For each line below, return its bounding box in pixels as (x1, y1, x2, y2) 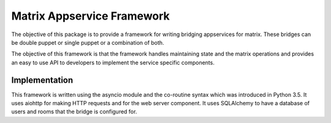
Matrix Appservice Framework (11, 9, 170, 23)
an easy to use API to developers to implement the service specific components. (11, 59, 215, 66)
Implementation (11, 75, 74, 85)
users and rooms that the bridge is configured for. (11, 108, 137, 116)
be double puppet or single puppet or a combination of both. (11, 39, 165, 46)
